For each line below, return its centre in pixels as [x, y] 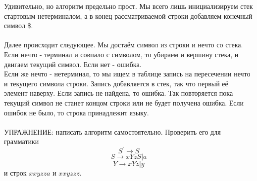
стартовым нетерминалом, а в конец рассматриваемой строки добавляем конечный [128, 16]
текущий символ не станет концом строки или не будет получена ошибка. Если [124, 102]
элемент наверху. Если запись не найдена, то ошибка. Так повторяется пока [119, 93]
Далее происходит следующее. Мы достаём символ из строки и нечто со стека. [124, 45]
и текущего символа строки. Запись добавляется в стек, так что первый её [116, 83]
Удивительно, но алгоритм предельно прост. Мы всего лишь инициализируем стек [128, 6]
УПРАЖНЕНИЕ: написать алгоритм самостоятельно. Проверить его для [112, 131]
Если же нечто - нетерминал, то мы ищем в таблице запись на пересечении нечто [127, 74]
